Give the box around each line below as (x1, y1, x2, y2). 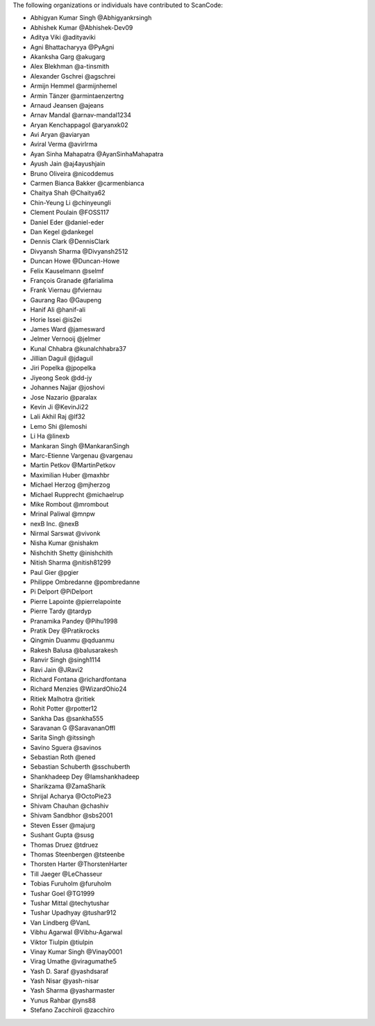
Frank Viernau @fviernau (30, 286, 102, 295)
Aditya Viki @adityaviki (30, 33, 97, 42)
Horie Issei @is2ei (30, 315, 83, 323)
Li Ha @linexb (30, 432, 70, 441)
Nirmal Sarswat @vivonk (30, 529, 101, 538)
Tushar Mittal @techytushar (30, 899, 110, 907)
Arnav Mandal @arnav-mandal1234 (30, 111, 132, 120)
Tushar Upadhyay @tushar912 (30, 909, 117, 917)
